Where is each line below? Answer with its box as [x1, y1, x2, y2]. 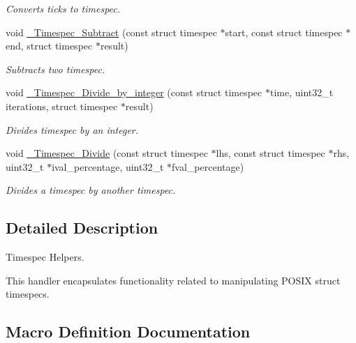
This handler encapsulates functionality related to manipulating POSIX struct [6, 273, 341, 287]
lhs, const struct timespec [216, 146, 325, 160]
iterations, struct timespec [6, 98, 118, 113]
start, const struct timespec [225, 24, 343, 39]
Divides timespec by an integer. [6, 122, 139, 137]
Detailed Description [6, 217, 158, 238]
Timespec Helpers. [6, 250, 84, 264]
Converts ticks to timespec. [6, 1, 121, 15]
